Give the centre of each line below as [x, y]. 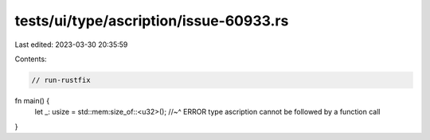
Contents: [31, 59]
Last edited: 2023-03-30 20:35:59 [71, 45]
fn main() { [32, 100]
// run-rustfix [61, 80]
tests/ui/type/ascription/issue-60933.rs [152, 21]
